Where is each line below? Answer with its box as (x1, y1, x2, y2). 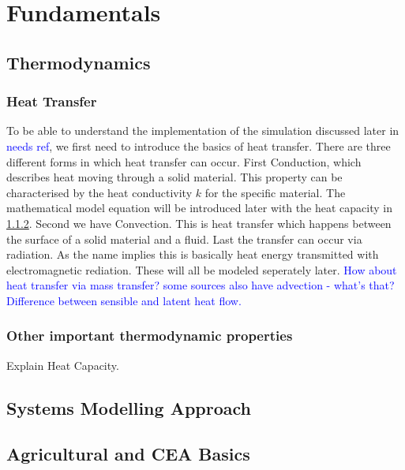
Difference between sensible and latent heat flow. (6, 292, 242, 308)
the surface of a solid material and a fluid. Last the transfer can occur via (6, 230, 362, 247)
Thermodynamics (6, 50, 151, 74)
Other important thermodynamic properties (6, 326, 293, 345)
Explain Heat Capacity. (6, 356, 119, 373)
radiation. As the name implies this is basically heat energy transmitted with (6, 246, 379, 263)
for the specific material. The (204, 184, 346, 200)
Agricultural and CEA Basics (6, 442, 250, 466)
